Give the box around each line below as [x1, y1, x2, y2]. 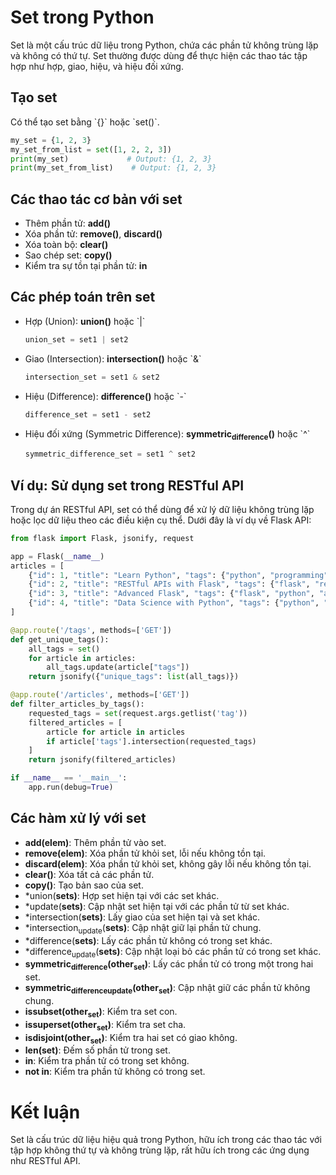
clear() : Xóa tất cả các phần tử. [24, 868, 155, 880]
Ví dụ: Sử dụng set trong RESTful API [10, 477, 245, 494]
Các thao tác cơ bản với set [10, 191, 183, 208]
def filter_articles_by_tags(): [10, 699, 145, 710]
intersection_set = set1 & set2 [24, 372, 160, 382]
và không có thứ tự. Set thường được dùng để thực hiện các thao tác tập [10, 49, 308, 61]
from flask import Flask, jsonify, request [10, 533, 195, 543]
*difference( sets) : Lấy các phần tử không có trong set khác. [24, 934, 273, 946]
